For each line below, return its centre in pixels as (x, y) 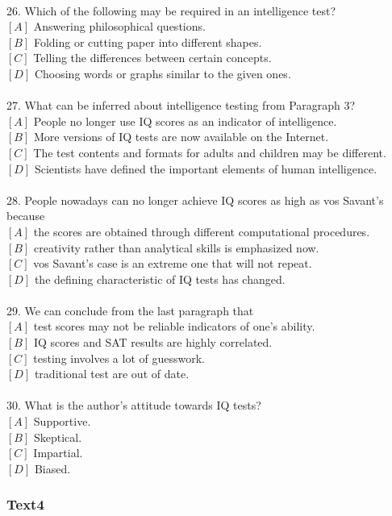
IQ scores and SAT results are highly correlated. (153, 342)
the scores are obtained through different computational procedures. (202, 231)
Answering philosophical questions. (119, 26)
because (26, 216)
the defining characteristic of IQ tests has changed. (160, 279)
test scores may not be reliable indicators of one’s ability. (174, 326)
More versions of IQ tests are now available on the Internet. (181, 137)
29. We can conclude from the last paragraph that (130, 310)
